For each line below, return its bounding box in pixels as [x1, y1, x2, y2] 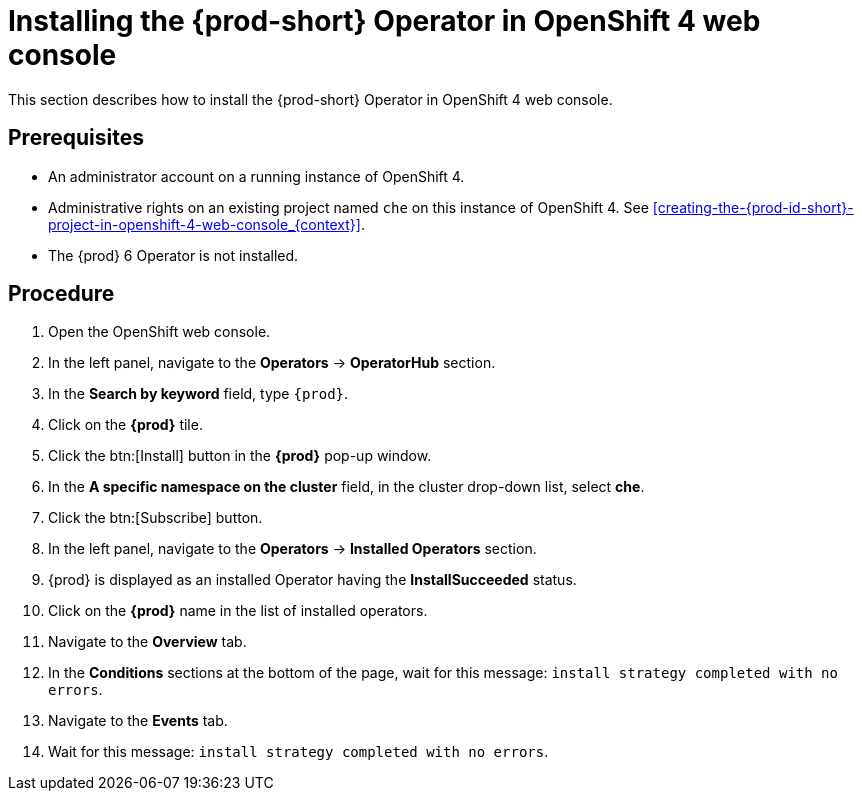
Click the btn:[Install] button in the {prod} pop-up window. [48, 447, 432, 465]
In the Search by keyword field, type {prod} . [48, 385, 349, 403]
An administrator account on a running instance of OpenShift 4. [48, 167, 465, 185]
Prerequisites [8, 125, 144, 151]
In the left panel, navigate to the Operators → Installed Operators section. [48, 540, 537, 558]
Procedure [8, 281, 115, 307]
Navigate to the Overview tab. [48, 633, 247, 651]
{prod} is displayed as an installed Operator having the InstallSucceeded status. [48, 571, 577, 589]
